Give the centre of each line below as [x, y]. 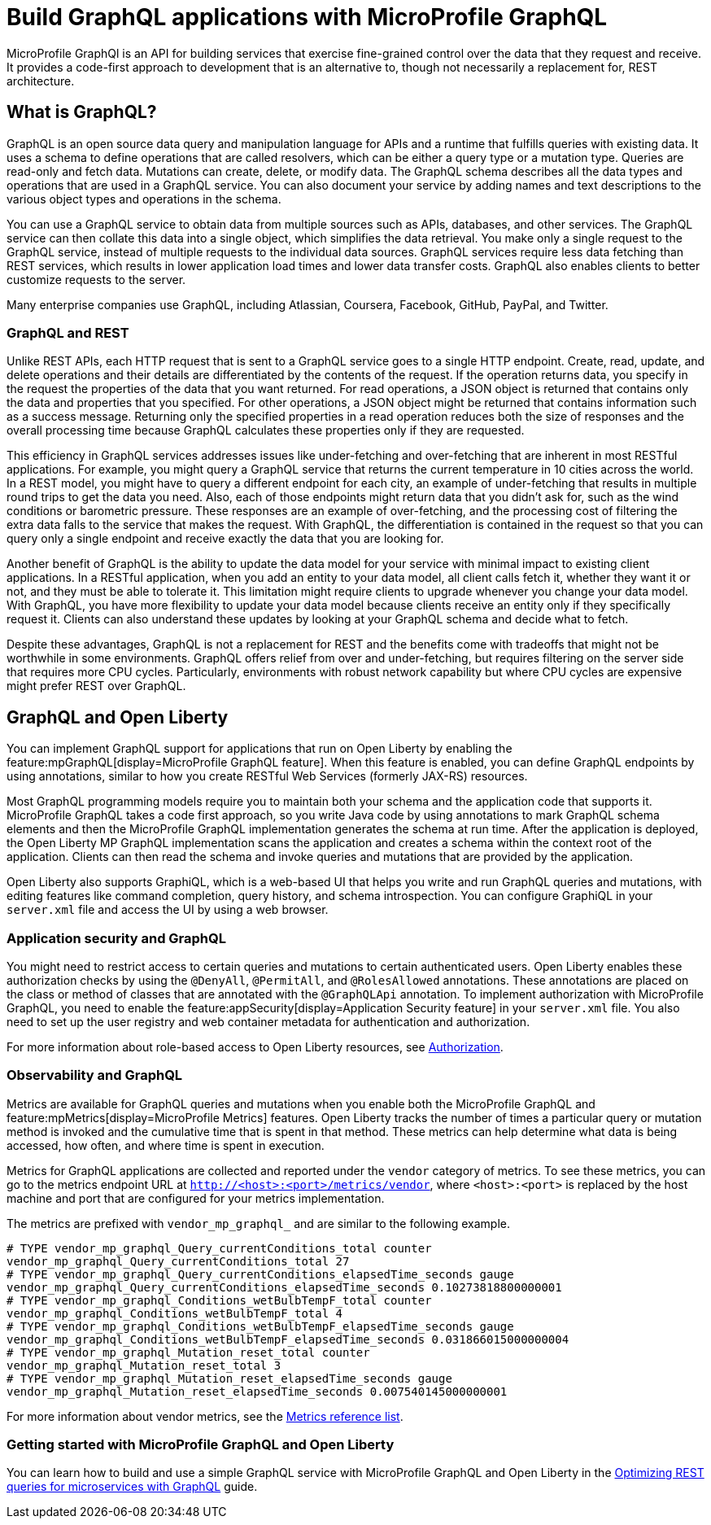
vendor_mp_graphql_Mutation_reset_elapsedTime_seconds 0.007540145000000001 [257, 1391]
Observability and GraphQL [95, 1075]
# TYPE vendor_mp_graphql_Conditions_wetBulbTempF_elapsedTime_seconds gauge [260, 1326]
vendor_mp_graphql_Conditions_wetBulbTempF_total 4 [175, 1313]
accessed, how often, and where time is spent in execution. [166, 1145]
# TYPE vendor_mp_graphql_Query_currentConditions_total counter [219, 1248]
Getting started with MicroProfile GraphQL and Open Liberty [201, 1445]
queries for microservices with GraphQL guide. [132, 1487]
